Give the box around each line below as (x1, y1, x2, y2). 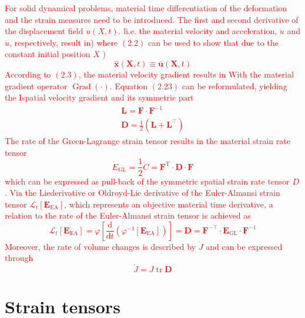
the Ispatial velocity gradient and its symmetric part (5, 91, 194, 103)
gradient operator (5, 79, 68, 92)
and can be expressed (206, 240, 283, 252)
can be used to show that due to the (148, 36, 279, 48)
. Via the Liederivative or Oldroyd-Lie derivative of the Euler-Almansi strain (5, 186, 280, 199)
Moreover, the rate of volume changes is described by (5, 240, 196, 252)
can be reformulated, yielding (182, 79, 287, 92)
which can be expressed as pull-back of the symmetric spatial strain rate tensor (5, 175, 290, 187)
